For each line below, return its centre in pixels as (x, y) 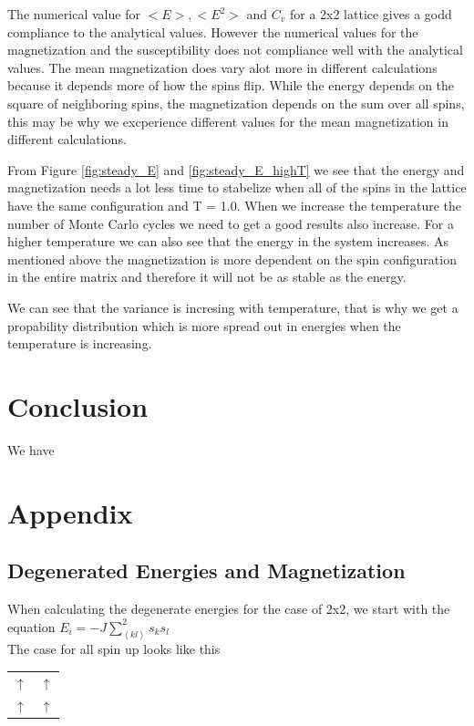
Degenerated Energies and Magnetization (206, 570)
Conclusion (78, 405)
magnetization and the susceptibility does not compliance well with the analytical (235, 50)
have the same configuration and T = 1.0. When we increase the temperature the (235, 205)
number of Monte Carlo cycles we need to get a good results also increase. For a (231, 223)
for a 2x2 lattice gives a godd (371, 14)
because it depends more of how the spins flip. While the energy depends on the (231, 85)
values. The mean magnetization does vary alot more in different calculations (222, 67)
